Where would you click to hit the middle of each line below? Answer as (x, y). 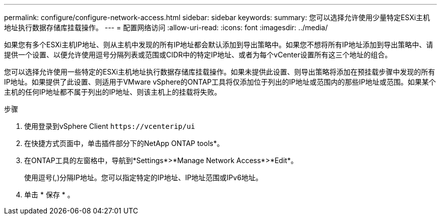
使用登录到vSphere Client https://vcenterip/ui (110, 126)
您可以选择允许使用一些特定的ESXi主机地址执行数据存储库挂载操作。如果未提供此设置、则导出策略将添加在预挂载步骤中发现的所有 (220, 72)
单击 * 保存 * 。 (49, 195)
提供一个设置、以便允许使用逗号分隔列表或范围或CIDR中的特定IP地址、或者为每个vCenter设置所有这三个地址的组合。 (198, 55)
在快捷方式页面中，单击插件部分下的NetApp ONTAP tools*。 (124, 143)
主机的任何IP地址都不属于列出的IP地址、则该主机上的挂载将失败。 (113, 92)
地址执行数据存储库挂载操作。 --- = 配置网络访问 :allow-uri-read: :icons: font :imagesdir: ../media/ (166, 27)
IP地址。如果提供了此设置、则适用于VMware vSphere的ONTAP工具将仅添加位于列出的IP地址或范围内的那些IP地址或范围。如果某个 (220, 82)
